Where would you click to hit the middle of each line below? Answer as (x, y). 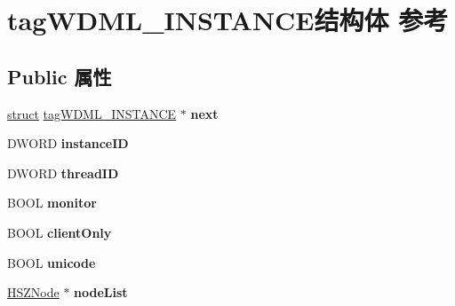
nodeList (101, 292)
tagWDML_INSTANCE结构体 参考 (228, 20)
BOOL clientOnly (60, 232)
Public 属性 (60, 76)
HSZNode (33, 292)
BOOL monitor (52, 203)
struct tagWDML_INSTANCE (92, 113)
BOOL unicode (52, 262)
